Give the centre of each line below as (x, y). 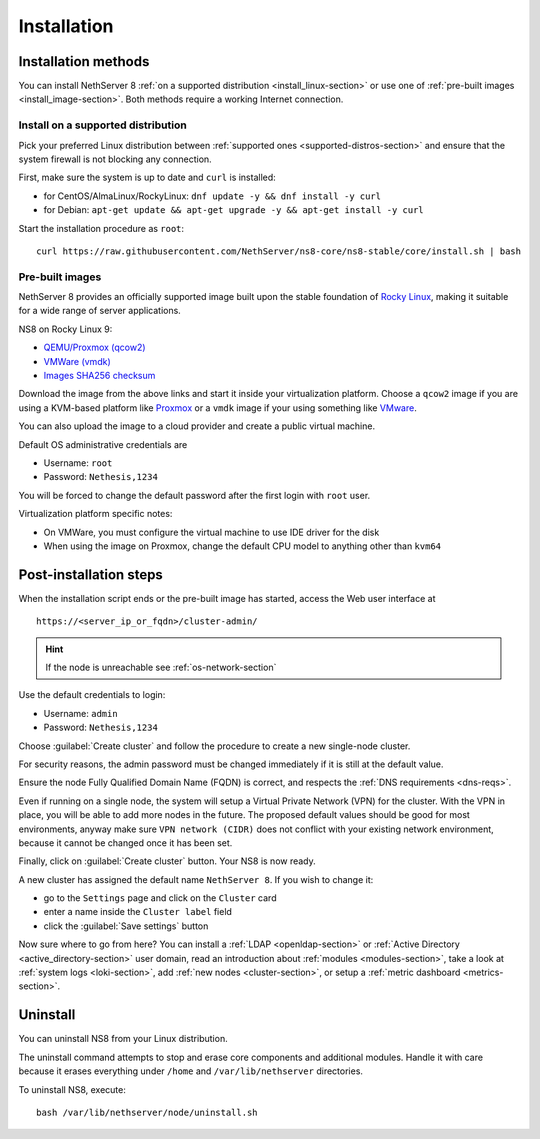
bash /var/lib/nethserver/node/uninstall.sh (147, 1112)
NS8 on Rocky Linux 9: (65, 329)
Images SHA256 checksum (99, 376)
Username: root (78, 462)
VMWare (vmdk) (77, 361)
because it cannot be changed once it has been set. (125, 842)
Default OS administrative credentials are (103, 444)
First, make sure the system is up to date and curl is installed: (147, 177)
